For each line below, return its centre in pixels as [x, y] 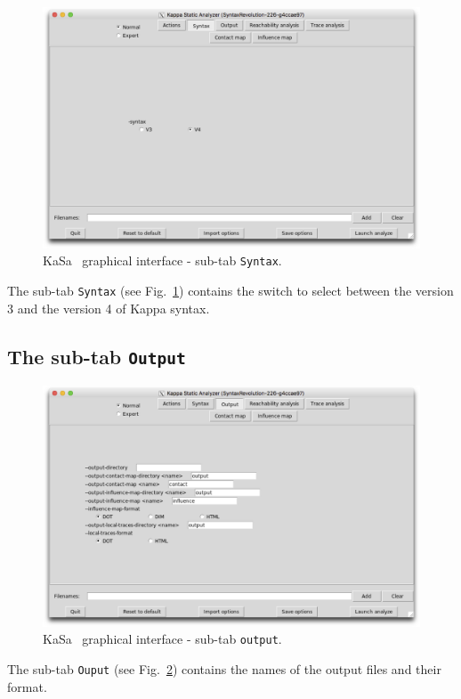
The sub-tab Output [97, 356]
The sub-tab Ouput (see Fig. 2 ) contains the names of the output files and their [224, 669]
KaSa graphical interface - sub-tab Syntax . [162, 260]
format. [27, 686]
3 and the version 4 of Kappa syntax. [109, 308]
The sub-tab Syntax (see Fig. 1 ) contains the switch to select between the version [230, 291]
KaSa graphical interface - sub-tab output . [162, 639]
